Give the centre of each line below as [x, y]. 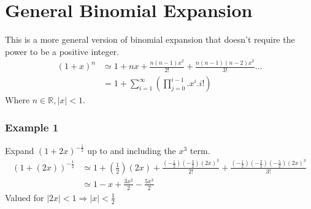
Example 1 [32, 127]
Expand [20, 151]
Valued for [25, 197]
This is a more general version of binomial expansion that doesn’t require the [150, 39]
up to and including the [132, 151]
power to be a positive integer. [62, 51]
